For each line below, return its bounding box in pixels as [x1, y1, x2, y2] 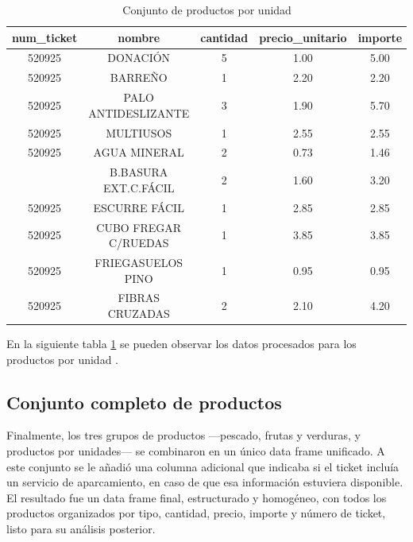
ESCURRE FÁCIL [93, 199, 184, 215]
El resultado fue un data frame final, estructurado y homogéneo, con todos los [6, 489, 387, 505]
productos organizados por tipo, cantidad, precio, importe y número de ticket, [6, 505, 386, 521]
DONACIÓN [107, 49, 171, 66]
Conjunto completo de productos [6, 389, 282, 414]
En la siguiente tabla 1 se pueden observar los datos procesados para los [6, 335, 357, 352]
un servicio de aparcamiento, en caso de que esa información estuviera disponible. [6, 474, 403, 490]
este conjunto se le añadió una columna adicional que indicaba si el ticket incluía [6, 458, 399, 474]
